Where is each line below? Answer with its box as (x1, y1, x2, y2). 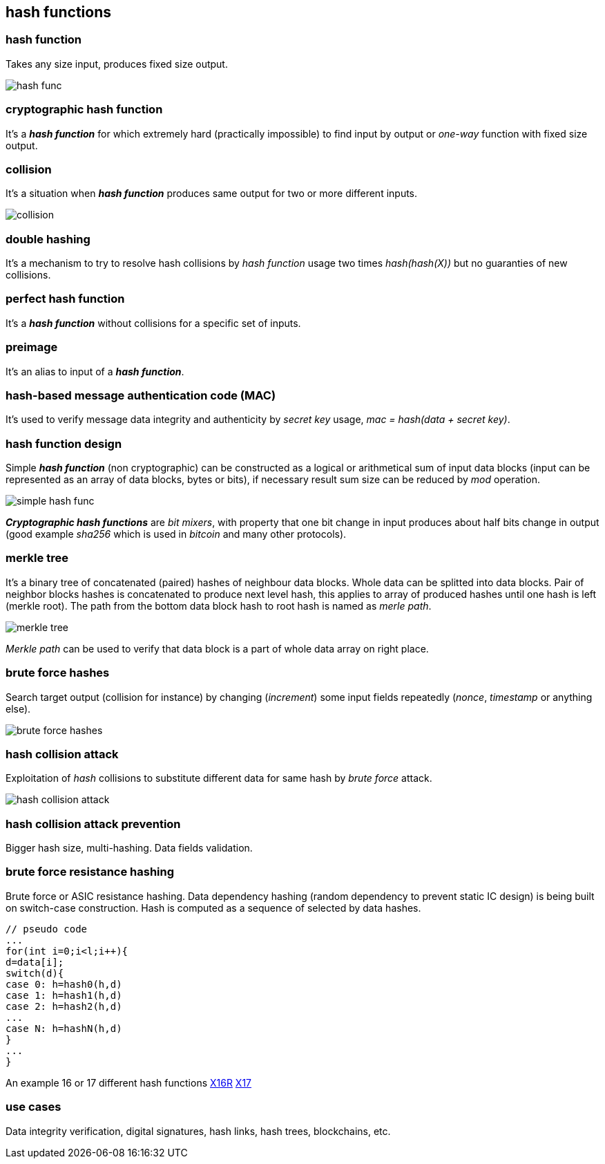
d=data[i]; (6, 956, 64, 968)
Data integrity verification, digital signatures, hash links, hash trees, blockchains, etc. (6, 1125, 391, 1137)
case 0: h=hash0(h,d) (6, 978, 122, 990)
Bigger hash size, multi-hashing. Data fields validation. (6, 842, 253, 854)
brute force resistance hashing (6, 865, 175, 879)
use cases (6, 1100, 61, 1114)
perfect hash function (6, 292, 125, 306)
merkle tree (6, 551, 68, 565)
